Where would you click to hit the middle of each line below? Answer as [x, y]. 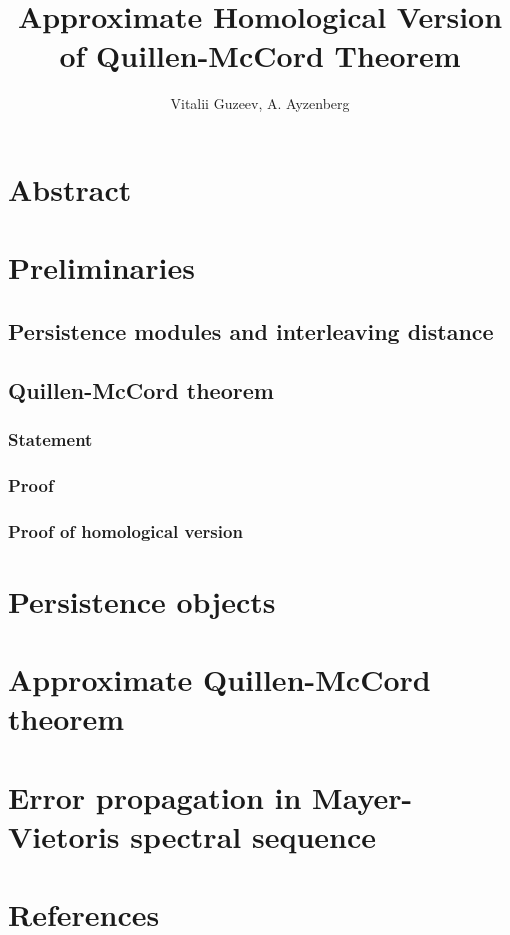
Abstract [70, 188]
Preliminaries [101, 267]
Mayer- [362, 796]
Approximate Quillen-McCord [219, 679]
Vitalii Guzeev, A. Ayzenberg [260, 103]
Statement [50, 438]
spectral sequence [253, 835]
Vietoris [64, 835]
